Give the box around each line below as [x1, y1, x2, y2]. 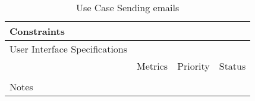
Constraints [10, 24, 65, 38]
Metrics [137, 59, 168, 73]
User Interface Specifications [10, 42, 128, 56]
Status [219, 59, 246, 73]
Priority [177, 59, 210, 73]
